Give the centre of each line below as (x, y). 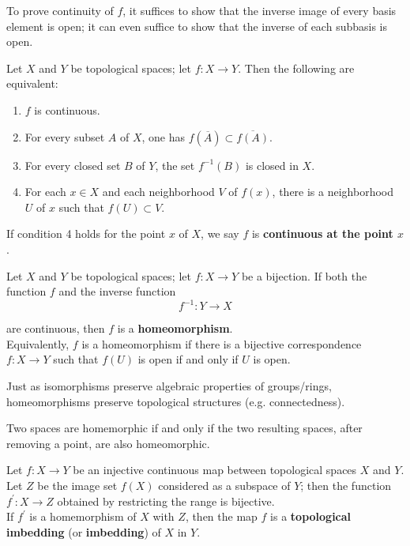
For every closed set (73, 165)
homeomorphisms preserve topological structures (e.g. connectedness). (176, 401)
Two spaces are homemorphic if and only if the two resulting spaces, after (184, 428)
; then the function (346, 485)
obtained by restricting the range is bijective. (166, 501)
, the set (175, 165)
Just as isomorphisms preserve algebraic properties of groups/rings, (169, 386)
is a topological (311, 516)
